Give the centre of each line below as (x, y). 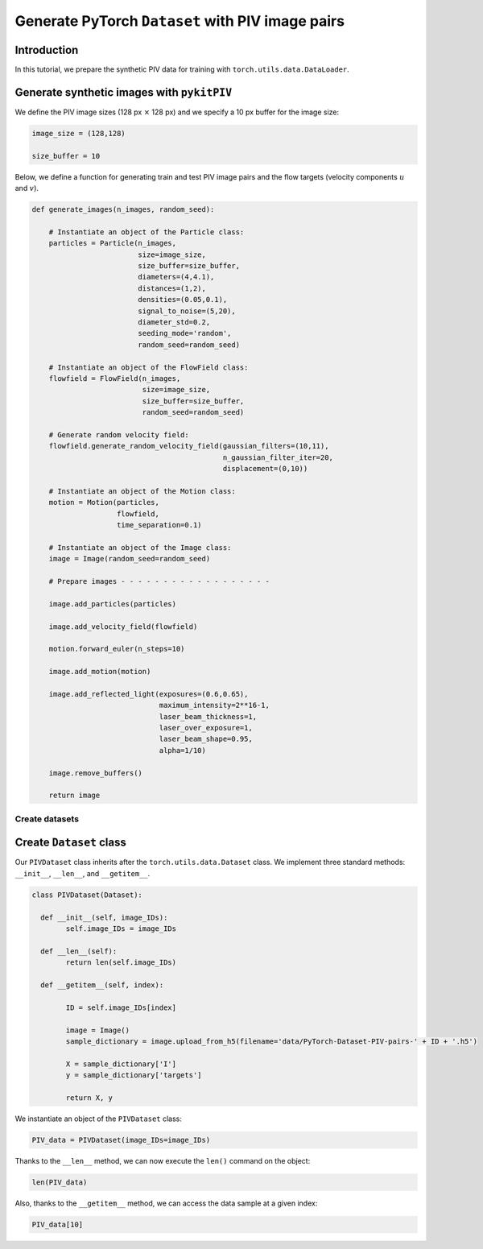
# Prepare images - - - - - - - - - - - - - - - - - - (159, 581)
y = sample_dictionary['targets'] (134, 1075)
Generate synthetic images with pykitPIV (124, 92)
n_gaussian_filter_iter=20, (278, 457)
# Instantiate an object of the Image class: (140, 547)
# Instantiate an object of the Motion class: (142, 491)
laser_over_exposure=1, (206, 728)
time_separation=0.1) (159, 525)
